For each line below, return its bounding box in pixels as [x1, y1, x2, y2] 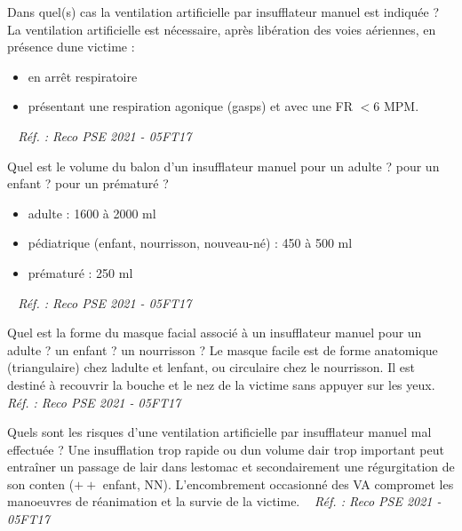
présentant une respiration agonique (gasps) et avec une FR [28, 97, 353, 115]
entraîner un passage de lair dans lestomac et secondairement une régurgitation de [7, 457, 455, 476]
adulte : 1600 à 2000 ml [28, 203, 156, 222]
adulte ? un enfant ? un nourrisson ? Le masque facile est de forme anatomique [7, 340, 438, 359]
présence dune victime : [7, 37, 135, 56]
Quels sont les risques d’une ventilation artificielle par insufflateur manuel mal [7, 423, 432, 441]
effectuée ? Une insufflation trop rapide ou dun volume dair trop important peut [7, 440, 444, 458]
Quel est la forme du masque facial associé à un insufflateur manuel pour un [7, 323, 422, 342]
